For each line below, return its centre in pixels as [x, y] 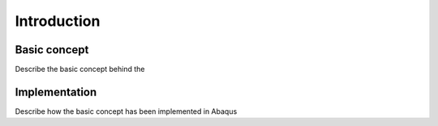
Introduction [58, 21]
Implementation [56, 92]
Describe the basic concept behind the [80, 69]
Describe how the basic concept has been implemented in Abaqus [126, 111]
